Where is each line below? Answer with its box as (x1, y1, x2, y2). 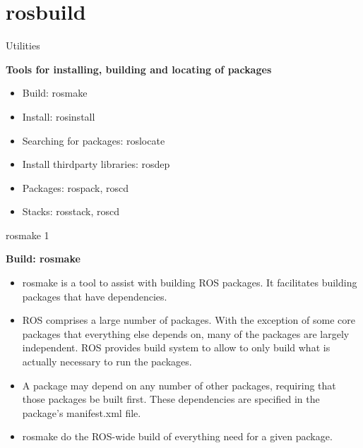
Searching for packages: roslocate (22, 133, 165, 147)
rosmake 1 (6, 227, 49, 242)
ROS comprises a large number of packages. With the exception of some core (22, 313, 355, 327)
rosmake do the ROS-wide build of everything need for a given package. (22, 429, 333, 444)
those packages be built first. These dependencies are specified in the (22, 392, 320, 406)
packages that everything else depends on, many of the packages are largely (22, 326, 350, 341)
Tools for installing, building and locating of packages (6, 61, 272, 76)
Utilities (6, 38, 40, 53)
